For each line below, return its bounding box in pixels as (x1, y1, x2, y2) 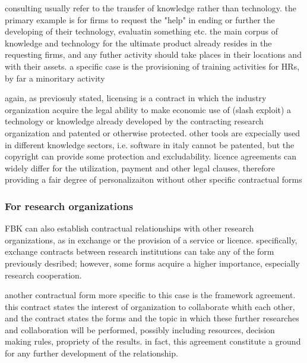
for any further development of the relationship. (5, 347, 178, 359)
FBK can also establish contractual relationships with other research (5, 222, 254, 234)
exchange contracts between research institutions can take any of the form (5, 245, 274, 258)
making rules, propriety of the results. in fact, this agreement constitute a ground (5, 335, 301, 348)
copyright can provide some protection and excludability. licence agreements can (5, 150, 297, 162)
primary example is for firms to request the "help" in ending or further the (5, 13, 275, 26)
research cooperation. (5, 268, 82, 281)
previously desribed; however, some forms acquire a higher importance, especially (5, 256, 300, 269)
